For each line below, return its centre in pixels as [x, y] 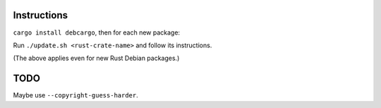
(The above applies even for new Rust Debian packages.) [96, 58]
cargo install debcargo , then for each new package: [96, 32]
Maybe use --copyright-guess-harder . [76, 95]
